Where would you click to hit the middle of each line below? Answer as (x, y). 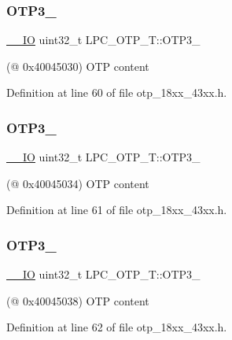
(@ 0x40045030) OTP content (78, 66)
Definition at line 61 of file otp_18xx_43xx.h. (117, 210)
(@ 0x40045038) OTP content (78, 300)
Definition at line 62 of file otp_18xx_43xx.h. (117, 327)
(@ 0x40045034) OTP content (78, 183)
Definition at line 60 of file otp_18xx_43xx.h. (117, 92)
